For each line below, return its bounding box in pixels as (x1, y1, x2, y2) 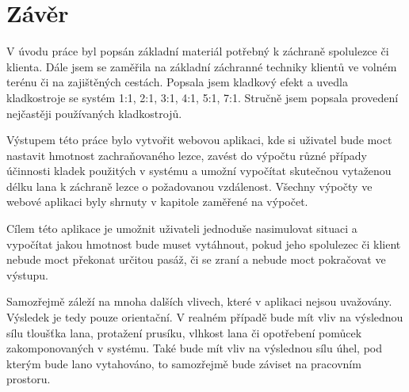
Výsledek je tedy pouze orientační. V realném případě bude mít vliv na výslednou (6, 309, 403, 325)
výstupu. (6, 266, 48, 283)
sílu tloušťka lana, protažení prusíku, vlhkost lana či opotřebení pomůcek (6, 324, 362, 341)
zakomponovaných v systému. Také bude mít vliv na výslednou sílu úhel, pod (6, 340, 382, 356)
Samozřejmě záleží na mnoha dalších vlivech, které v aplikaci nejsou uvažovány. (6, 293, 392, 310)
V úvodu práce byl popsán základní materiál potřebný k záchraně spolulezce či (6, 43, 389, 59)
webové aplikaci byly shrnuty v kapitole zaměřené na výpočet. (6, 193, 308, 210)
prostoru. (6, 371, 51, 387)
